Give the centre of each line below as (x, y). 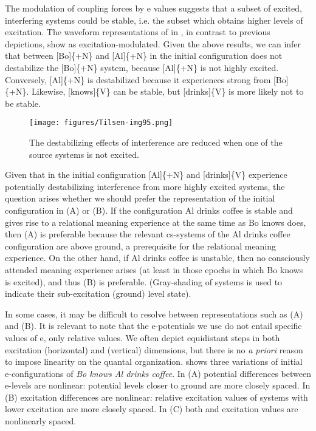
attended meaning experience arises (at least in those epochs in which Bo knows (154, 269)
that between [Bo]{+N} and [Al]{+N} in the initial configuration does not (144, 56)
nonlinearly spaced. (41, 421)
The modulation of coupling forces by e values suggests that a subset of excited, (153, 8)
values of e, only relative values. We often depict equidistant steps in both (143, 337)
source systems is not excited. (84, 154)
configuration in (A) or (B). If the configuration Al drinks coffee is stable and (149, 210)
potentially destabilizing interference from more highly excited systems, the (145, 186)
